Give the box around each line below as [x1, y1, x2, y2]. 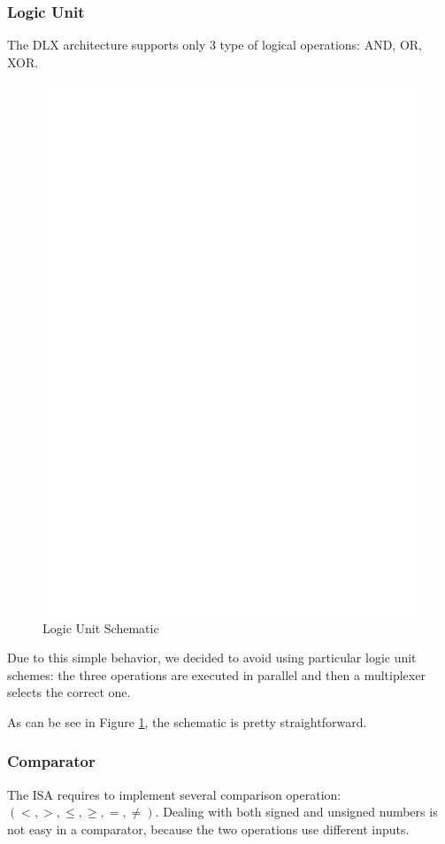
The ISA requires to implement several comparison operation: [7, 785, 341, 803]
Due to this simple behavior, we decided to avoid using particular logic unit [7, 648, 417, 667]
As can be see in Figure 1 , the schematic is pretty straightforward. [7, 712, 367, 731]
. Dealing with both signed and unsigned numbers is [155, 802, 438, 821]
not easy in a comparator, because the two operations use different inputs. [7, 819, 410, 838]
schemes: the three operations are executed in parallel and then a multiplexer [7, 665, 426, 684]
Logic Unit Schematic [42, 618, 159, 637]
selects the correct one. [7, 683, 131, 701]
